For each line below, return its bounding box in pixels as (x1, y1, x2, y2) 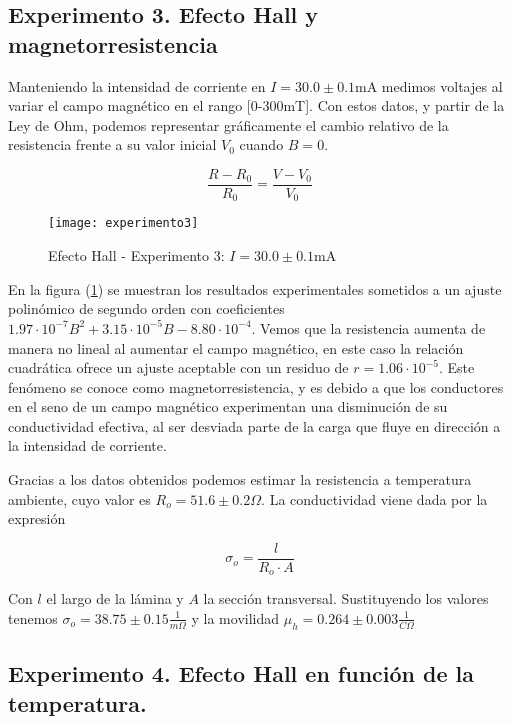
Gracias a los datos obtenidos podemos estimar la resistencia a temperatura (8, 469, 472, 490)
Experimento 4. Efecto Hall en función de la (8, 658, 474, 689)
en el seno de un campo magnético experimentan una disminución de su (8, 396, 448, 417)
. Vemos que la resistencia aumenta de (251, 317, 486, 338)
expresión (8, 508, 66, 529)
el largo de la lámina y (46, 588, 184, 609)
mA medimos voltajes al (355, 75, 503, 96)
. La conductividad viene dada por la (261, 488, 488, 509)
